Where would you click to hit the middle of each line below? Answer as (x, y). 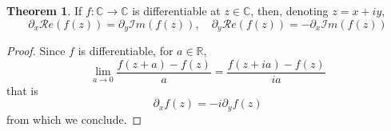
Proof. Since (36, 51)
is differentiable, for (126, 51)
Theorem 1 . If (44, 10)
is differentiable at (176, 10)
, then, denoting (289, 10)
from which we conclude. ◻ (74, 119)
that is (22, 90)
